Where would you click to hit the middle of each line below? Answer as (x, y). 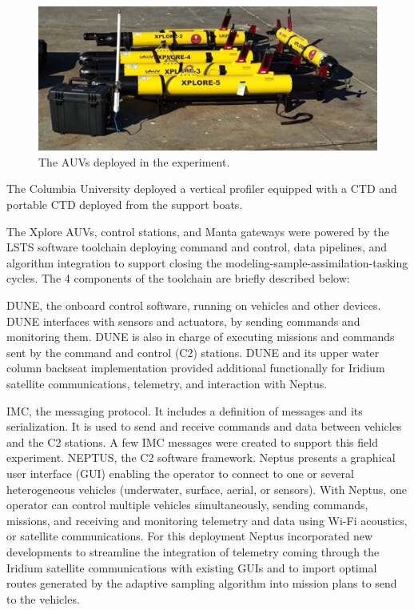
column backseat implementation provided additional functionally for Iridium (196, 368)
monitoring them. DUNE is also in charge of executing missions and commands (201, 337)
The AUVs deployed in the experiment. (134, 161)
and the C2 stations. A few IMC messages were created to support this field (192, 441)
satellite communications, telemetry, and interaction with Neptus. (167, 384)
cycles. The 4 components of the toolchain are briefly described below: (178, 278)
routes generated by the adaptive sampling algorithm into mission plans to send (202, 583)
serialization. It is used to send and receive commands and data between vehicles (204, 426)
